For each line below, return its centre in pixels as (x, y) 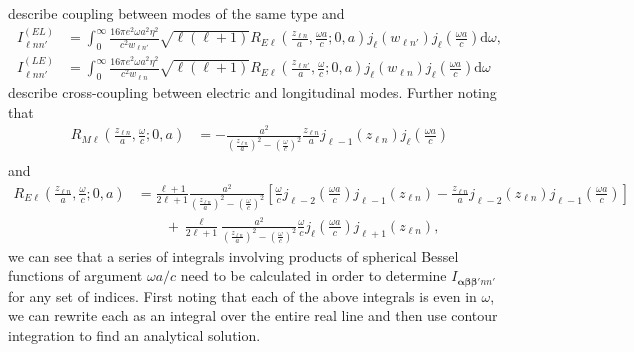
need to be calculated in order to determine (313, 275)
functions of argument (75, 275)
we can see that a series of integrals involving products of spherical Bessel (233, 255)
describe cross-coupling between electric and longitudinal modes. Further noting (252, 91)
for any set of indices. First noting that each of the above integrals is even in (242, 295)
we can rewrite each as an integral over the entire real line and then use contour (253, 315)
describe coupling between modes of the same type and (176, 13)
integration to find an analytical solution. (134, 334)
